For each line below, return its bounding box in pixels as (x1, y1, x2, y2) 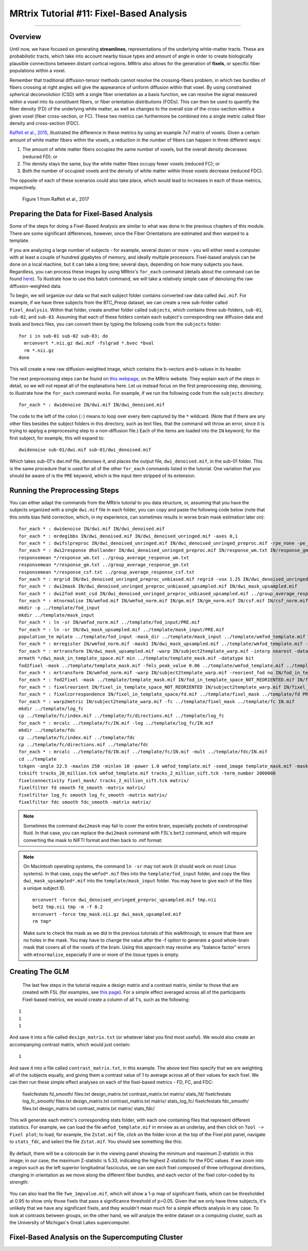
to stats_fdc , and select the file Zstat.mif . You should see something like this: (9, 1138, 182, 1145)
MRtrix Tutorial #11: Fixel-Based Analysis (9, 8, 187, 19)
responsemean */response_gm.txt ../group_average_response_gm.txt (18, 562, 189, 568)
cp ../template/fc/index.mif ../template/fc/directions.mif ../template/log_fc (18, 713, 224, 719)
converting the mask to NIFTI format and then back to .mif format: (23, 837, 163, 843)
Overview (9, 32, 42, 41)
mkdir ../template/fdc (18, 727, 76, 733)
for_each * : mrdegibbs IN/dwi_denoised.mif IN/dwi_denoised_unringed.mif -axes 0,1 (18, 533, 238, 539)
